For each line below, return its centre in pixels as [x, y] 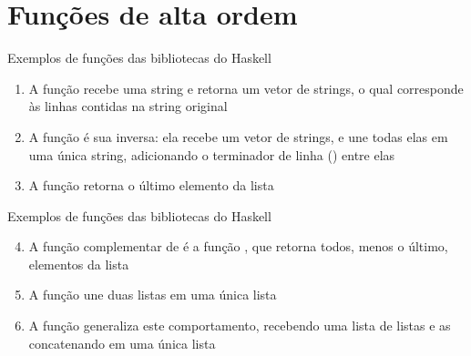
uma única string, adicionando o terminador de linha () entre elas [212, 154]
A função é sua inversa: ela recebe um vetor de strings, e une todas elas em [238, 136]
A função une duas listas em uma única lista [153, 295]
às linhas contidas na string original [128, 106]
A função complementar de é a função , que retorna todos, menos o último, [238, 246]
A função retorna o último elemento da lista [151, 185]
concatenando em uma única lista [122, 343]
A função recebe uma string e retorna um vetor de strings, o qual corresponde [246, 88]
